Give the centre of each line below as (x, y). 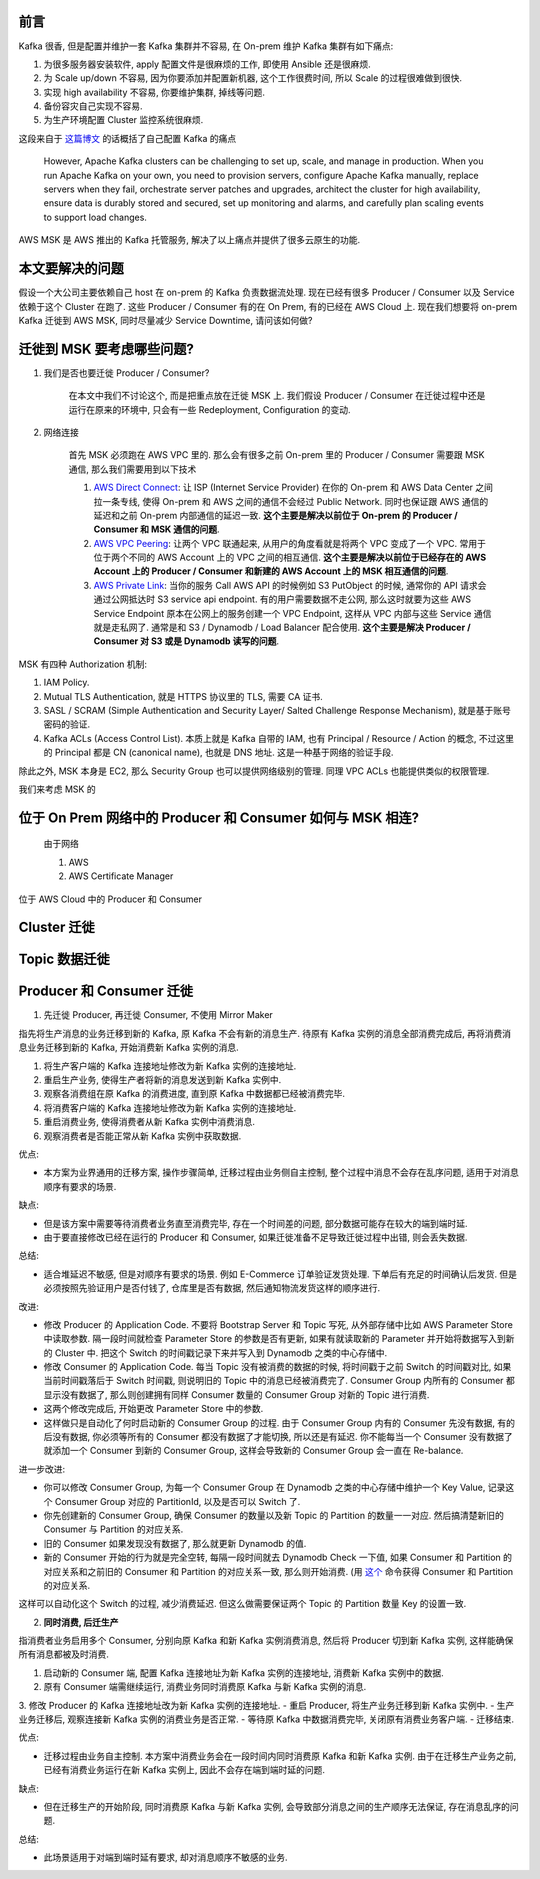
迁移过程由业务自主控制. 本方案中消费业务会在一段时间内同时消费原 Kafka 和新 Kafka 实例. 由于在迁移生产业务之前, (280, 1756)
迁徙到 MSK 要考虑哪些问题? (106, 348)
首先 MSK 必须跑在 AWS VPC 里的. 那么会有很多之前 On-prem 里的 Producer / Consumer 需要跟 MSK (276, 455)
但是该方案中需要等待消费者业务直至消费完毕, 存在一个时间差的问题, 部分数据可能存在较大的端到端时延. (255, 1223)
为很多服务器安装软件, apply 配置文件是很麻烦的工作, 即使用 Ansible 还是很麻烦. (207, 64)
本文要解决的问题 (71, 268)
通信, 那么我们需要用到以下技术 (132, 469)
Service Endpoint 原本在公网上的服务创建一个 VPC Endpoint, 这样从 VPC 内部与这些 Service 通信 (292, 613)
